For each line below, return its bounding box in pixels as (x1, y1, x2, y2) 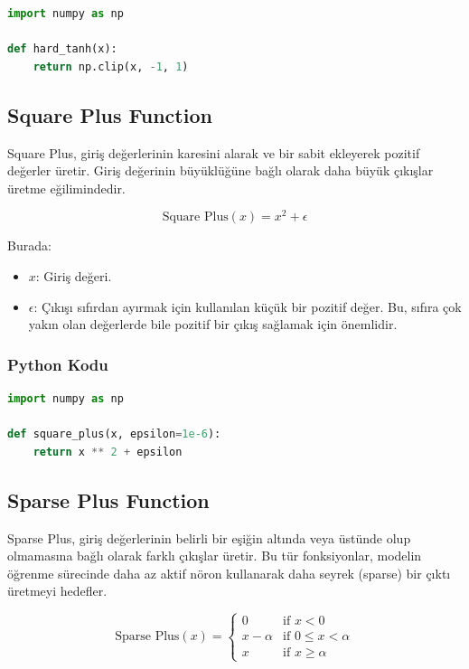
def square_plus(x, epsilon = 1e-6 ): (7, 428, 221, 441)
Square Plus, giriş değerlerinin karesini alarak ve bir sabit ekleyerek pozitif (7, 143, 420, 162)
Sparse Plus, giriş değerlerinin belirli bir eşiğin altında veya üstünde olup (7, 528, 411, 547)
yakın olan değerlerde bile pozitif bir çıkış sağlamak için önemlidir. (28, 315, 398, 334)
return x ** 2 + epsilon (33, 445, 183, 458)
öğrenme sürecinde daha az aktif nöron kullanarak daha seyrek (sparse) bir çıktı (7, 563, 451, 582)
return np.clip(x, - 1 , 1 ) (33, 60, 189, 73)
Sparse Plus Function (7, 485, 210, 514)
